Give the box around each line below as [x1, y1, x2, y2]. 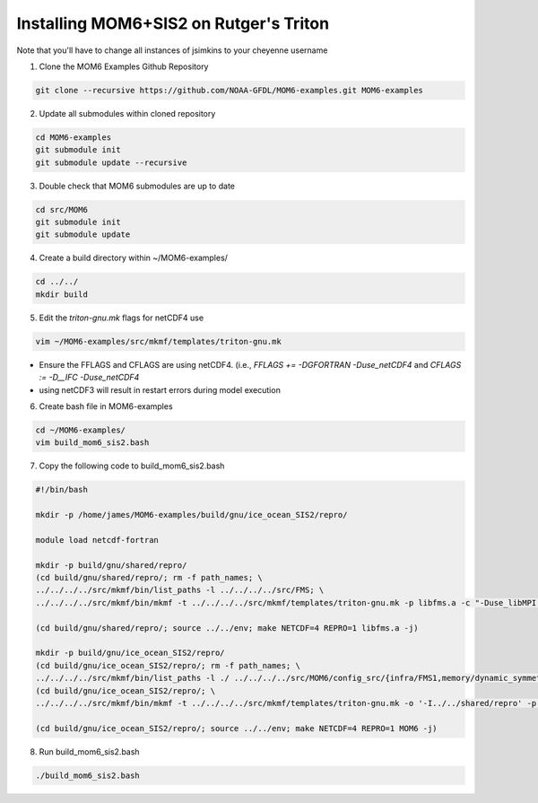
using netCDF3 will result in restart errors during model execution [39, 384, 282, 395]
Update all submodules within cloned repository [39, 108, 216, 118]
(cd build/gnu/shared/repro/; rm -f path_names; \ [35, 572, 264, 582]
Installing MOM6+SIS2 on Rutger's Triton [16, 13, 330, 33]
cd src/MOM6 [35, 205, 89, 214]
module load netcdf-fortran [35, 535, 159, 545]
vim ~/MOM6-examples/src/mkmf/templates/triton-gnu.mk [35, 336, 282, 346]
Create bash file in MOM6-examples [39, 400, 174, 412]
